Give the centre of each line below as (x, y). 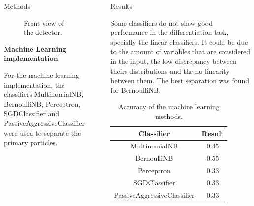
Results (122, 6)
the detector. (43, 32)
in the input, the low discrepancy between (174, 61)
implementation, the (34, 84)
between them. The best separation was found (180, 80)
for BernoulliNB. (135, 90)
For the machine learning (42, 74)
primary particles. (31, 142)
